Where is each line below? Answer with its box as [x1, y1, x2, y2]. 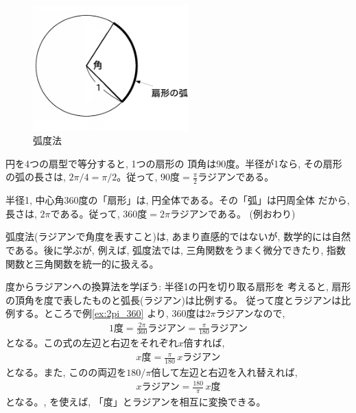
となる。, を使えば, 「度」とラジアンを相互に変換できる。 [5, 394, 266, 408]
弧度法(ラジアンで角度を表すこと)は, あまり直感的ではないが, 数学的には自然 [5, 229, 351, 244]
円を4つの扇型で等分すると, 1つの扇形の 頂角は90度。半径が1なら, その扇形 [5, 156, 342, 170]
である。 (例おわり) [208, 206, 296, 220]
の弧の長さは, [5, 169, 66, 184]
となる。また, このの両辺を [5, 364, 127, 379]
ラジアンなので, [215, 306, 285, 320]
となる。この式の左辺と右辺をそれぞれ [5, 335, 178, 350]
